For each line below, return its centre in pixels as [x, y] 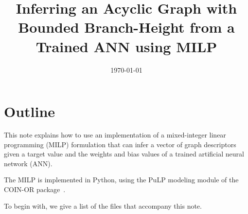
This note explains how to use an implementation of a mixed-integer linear [115, 135]
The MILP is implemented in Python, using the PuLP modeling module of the [121, 180]
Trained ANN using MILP [126, 46]
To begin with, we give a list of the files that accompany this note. [103, 205]
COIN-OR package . [35, 189]
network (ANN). [28, 163]
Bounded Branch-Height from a [126, 27]
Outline [30, 111]
